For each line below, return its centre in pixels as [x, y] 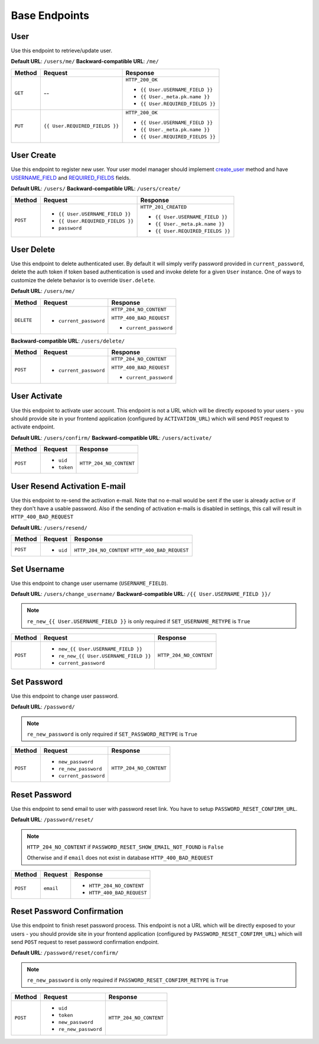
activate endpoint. [33, 427]
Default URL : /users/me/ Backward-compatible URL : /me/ [85, 62]
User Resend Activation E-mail [68, 486]
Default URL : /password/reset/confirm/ [65, 953]
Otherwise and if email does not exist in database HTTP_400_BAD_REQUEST [120, 858]
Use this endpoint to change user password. [65, 696]
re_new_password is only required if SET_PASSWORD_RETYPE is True [112, 734]
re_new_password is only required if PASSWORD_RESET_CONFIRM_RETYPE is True [128, 980]
